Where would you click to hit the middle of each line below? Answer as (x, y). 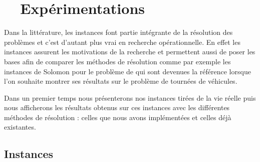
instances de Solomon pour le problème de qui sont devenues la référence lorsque (127, 71)
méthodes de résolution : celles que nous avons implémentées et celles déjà (118, 117)
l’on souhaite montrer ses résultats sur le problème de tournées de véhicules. (121, 81)
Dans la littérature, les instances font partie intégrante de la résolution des (118, 32)
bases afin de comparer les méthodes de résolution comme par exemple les (117, 61)
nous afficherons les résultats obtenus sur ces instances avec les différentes (117, 107)
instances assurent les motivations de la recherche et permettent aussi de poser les (130, 52)
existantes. (20, 127)
